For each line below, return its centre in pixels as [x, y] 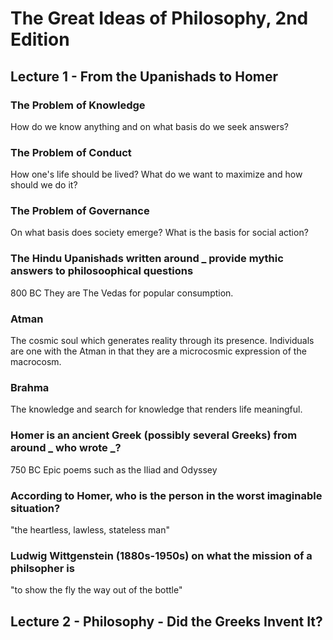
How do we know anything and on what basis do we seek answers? [149, 126]
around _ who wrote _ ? [66, 448]
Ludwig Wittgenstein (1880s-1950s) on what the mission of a [161, 555]
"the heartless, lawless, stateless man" [90, 529]
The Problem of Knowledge [78, 105]
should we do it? [44, 185]
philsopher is [42, 568]
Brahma [30, 387]
